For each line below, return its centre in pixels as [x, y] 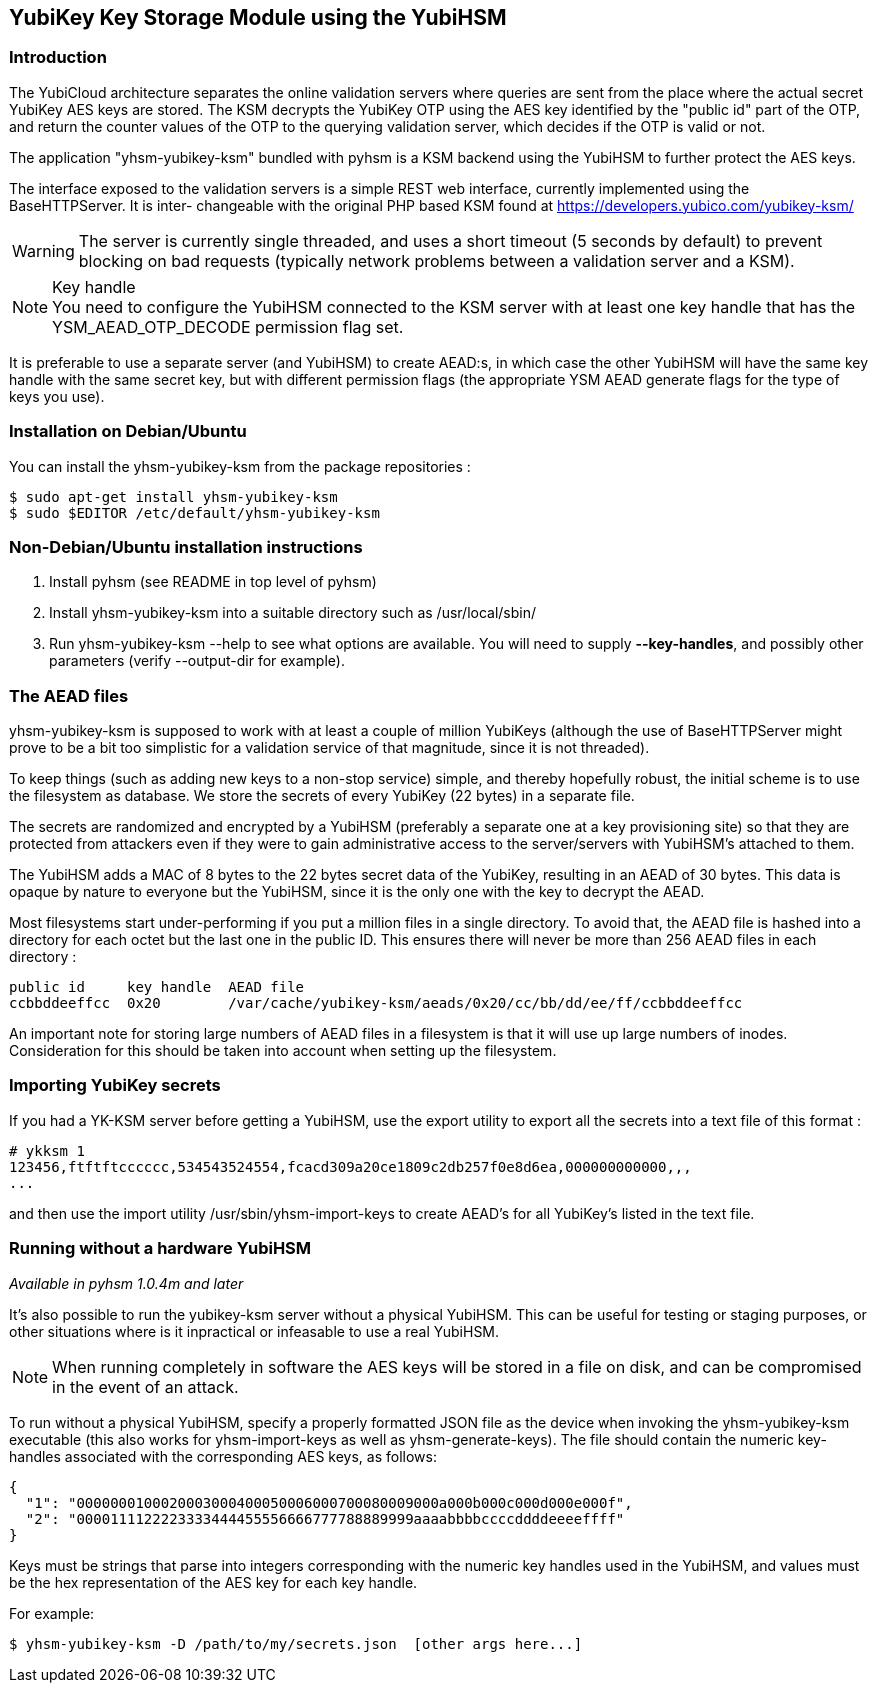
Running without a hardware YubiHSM [160, 1248]
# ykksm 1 [47, 1150]
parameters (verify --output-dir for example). [197, 661]
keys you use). [57, 396]
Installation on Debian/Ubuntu [128, 431]
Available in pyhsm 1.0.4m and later [126, 1283]
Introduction [58, 57]
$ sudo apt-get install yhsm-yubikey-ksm [173, 496]
